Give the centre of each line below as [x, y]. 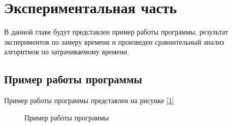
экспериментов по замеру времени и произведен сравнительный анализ [114, 41]
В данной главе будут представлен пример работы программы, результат [116, 32]
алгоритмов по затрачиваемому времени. [67, 52]
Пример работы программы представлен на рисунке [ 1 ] [89, 100]
